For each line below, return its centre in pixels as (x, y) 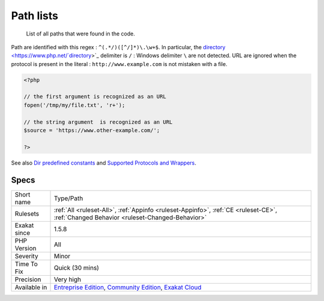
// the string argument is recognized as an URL (98, 122)
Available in (31, 287)
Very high (67, 279)
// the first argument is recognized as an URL (95, 97)
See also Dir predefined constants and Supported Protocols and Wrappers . (104, 163)
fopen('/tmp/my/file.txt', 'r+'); (74, 105)
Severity (26, 256)
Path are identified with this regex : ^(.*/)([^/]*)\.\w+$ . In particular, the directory (118, 47)
